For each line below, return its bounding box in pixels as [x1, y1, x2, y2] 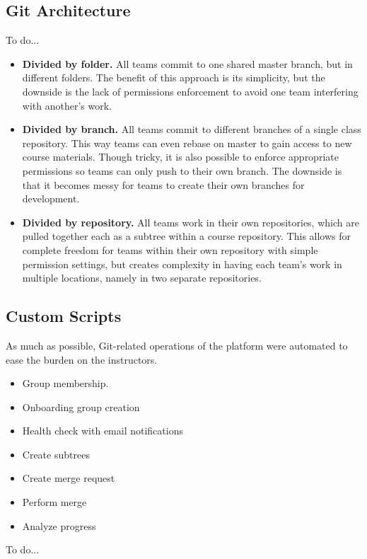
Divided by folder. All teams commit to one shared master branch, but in [22, 56, 353, 71]
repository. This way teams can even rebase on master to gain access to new [22, 135, 352, 150]
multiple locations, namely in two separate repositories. [22, 270, 262, 285]
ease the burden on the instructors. [6, 352, 158, 367]
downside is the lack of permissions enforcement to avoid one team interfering [22, 83, 359, 98]
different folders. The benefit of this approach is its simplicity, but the [22, 70, 325, 85]
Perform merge [22, 495, 87, 509]
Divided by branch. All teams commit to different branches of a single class [22, 122, 361, 137]
